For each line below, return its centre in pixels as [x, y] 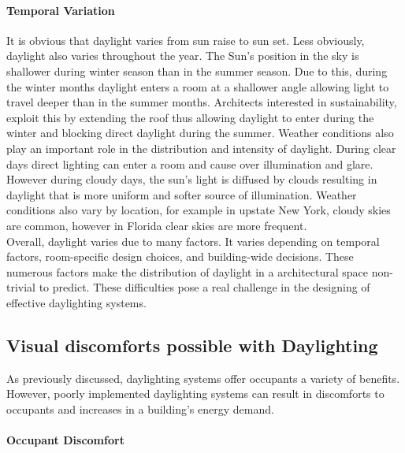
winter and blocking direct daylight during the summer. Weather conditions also [200, 133]
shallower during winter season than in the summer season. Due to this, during [197, 71]
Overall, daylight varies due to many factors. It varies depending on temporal [193, 241]
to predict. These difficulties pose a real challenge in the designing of [204, 287]
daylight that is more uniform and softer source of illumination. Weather [182, 194]
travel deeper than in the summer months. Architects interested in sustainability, [202, 102]
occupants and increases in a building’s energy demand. [140, 408]
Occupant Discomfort [65, 440]
